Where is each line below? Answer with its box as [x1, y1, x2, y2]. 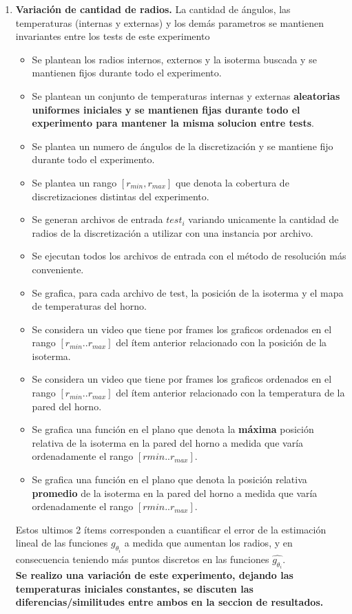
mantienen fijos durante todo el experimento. [32, 65, 222, 80]
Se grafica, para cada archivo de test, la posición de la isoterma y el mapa [32, 285, 344, 299]
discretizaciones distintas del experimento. [32, 189, 209, 203]
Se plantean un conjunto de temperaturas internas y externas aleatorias [32, 88, 340, 103]
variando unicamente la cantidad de [188, 212, 339, 226]
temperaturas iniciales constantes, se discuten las [15, 581, 253, 595]
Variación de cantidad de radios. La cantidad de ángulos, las [15, 2, 291, 16]
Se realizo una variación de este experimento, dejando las [15, 568, 293, 582]
